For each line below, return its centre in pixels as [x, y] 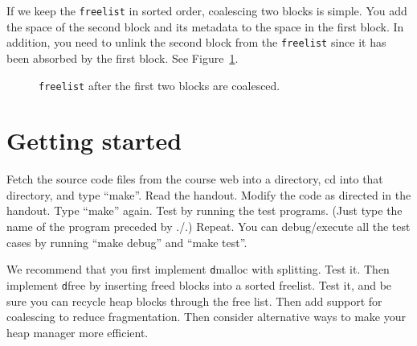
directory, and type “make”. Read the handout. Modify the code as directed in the [209, 194]
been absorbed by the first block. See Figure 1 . [123, 58]
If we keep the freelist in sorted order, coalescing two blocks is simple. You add [207, 10]
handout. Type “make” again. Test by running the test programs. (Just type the [204, 210]
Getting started [94, 140]
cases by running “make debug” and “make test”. [127, 242]
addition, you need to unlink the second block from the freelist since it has [196, 42]
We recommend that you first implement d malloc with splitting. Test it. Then [198, 269]
